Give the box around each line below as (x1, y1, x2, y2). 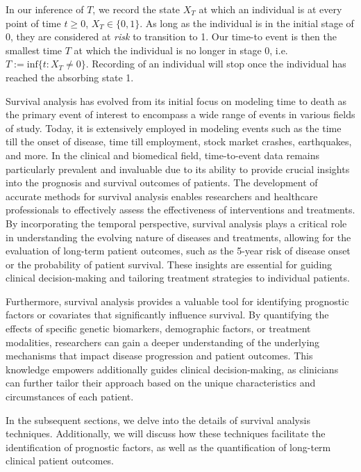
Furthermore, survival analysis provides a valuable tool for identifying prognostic (6, 293, 349, 308)
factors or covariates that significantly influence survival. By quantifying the (6, 307, 329, 322)
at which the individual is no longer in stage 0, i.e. (74, 42, 288, 57)
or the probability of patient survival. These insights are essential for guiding (6, 257, 333, 271)
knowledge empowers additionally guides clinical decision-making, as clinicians (6, 361, 339, 376)
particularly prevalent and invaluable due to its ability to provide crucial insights (6, 161, 350, 176)
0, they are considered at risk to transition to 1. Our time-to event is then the (6, 29, 337, 44)
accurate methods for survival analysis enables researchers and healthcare (6, 188, 318, 203)
